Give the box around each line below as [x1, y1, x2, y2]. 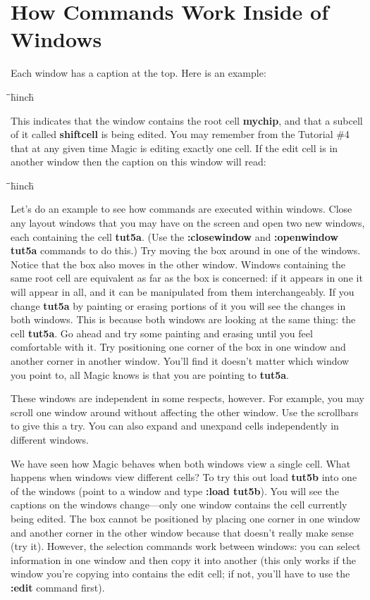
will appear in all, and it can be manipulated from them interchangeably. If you [11, 285, 354, 299]
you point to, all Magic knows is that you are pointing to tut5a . [11, 367, 289, 382]
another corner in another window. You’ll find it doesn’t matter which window [11, 354, 350, 368]
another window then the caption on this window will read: [11, 154, 266, 169]
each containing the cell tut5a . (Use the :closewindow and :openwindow [11, 229, 338, 244]
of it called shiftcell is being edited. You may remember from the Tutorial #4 [11, 127, 350, 142]
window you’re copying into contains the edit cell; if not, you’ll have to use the [11, 566, 350, 581]
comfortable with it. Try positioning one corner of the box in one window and [11, 339, 346, 354]
